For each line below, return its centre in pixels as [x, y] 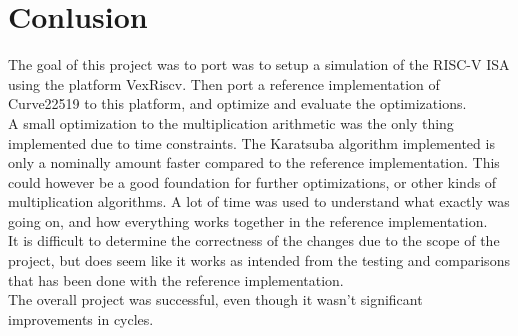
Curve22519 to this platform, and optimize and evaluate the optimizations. [237, 103]
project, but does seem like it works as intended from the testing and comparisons [259, 260]
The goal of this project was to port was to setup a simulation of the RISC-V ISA [259, 64]
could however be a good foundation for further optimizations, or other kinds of [252, 181]
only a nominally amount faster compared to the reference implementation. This [254, 162]
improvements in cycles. [81, 318]
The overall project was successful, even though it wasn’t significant [215, 299]
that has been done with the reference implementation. [176, 279]
